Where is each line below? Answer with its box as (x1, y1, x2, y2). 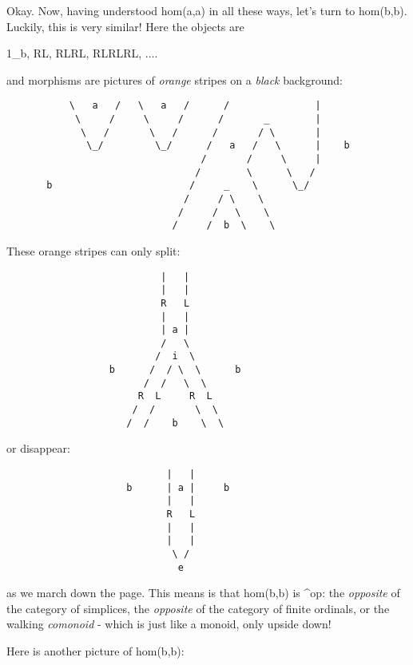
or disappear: (6, 440, 70, 457)
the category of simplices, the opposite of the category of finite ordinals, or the (6, 600, 390, 616)
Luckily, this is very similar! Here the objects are (6, 18, 244, 34)
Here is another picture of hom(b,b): (6, 643, 185, 659)
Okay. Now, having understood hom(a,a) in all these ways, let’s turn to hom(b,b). (6, 2, 407, 18)
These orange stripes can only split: (6, 242, 181, 259)
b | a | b (126, 481, 230, 493)
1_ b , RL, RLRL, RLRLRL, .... (6, 45, 158, 61)
